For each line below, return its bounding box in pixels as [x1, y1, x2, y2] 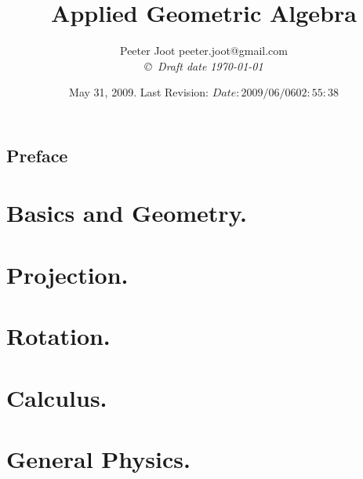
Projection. [6, 258, 129, 290]
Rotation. [6, 320, 111, 352]
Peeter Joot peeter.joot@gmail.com [120, 42, 288, 59]
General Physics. [6, 442, 191, 474]
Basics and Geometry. [6, 197, 247, 229]
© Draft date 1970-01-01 [144, 57, 263, 74]
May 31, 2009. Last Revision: [69, 84, 209, 100]
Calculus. [6, 381, 107, 413]
